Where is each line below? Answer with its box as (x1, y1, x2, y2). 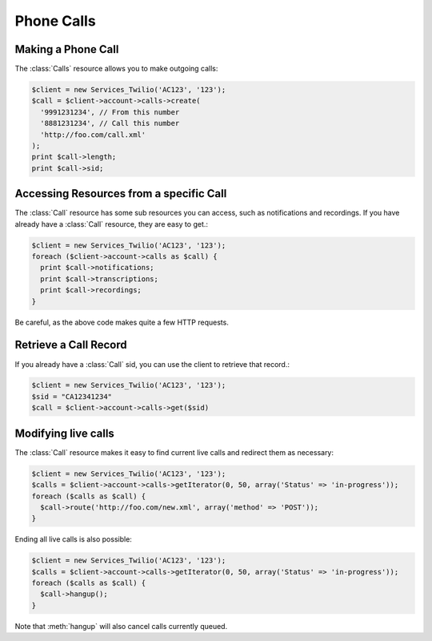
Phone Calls (14, 12, 96, 30)
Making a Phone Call (14, 42, 119, 56)
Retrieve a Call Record (14, 338, 127, 352)
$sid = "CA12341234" (31, 392, 112, 401)
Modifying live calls (14, 426, 115, 440)
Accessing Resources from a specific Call (14, 187, 227, 200)
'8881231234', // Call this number (40, 119, 180, 128)
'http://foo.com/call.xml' (40, 130, 146, 139)
